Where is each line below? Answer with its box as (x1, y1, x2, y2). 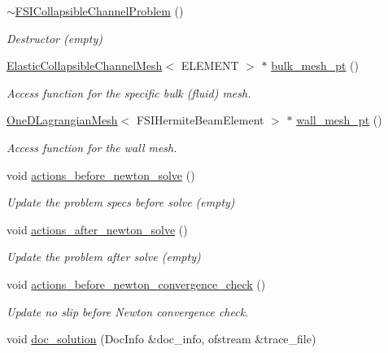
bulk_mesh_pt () (271, 57, 360, 74)
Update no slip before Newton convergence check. (7, 303, 249, 320)
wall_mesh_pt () (296, 111, 382, 129)
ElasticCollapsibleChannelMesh (7, 57, 163, 74)
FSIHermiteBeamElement (136, 111, 264, 129)
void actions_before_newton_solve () (7, 166, 195, 183)
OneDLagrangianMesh (7, 111, 118, 129)
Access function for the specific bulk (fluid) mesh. (7, 84, 251, 101)
